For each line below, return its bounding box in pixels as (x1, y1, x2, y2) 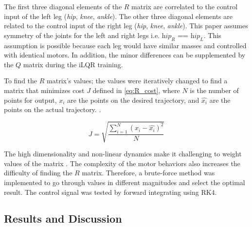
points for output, (4, 95, 57, 105)
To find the (4, 76, 37, 86)
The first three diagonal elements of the (4, 1, 122, 11)
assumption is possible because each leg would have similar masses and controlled (4, 40, 247, 50)
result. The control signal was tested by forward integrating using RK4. (4, 187, 217, 197)
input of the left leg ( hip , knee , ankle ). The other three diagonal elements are (4, 11, 233, 21)
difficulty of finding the (4, 168, 72, 178)
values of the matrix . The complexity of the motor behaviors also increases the (4, 158, 240, 168)
